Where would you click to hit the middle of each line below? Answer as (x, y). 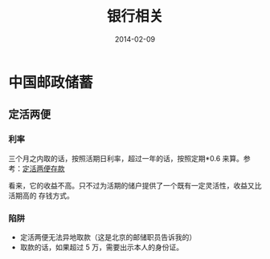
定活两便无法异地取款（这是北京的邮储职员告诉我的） (108, 237)
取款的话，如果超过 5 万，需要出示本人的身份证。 (101, 247)
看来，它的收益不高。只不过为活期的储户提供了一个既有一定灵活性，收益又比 (135, 185)
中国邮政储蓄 (51, 82)
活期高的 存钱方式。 (41, 195)
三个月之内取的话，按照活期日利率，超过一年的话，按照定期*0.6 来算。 (126, 158)
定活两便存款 (44, 168)
